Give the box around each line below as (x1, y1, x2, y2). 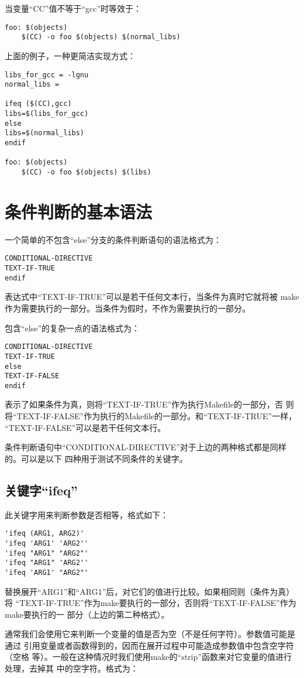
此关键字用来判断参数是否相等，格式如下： (5, 508, 168, 521)
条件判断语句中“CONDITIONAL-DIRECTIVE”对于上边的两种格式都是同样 (5, 441, 286, 453)
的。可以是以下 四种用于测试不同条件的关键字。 (5, 452, 188, 464)
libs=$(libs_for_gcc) (5, 109, 89, 118)
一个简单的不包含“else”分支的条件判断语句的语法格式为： (5, 233, 222, 245)
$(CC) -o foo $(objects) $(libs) (21, 168, 151, 177)
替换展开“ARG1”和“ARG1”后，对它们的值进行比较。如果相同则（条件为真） (5, 585, 295, 597)
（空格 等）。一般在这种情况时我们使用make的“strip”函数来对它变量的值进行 (5, 650, 292, 663)
